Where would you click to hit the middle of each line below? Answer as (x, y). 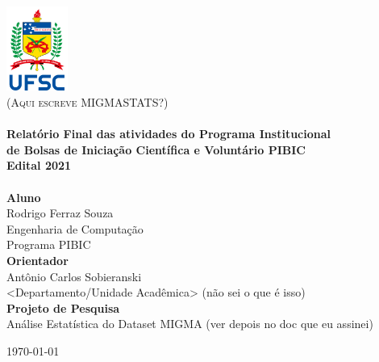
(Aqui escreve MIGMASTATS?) (87, 102)
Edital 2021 (39, 165)
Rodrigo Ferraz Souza (60, 213)
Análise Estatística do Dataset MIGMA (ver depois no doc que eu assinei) (190, 324)
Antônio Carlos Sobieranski (74, 276)
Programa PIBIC (49, 244)
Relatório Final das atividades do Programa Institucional (169, 134)
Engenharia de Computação (75, 228)
